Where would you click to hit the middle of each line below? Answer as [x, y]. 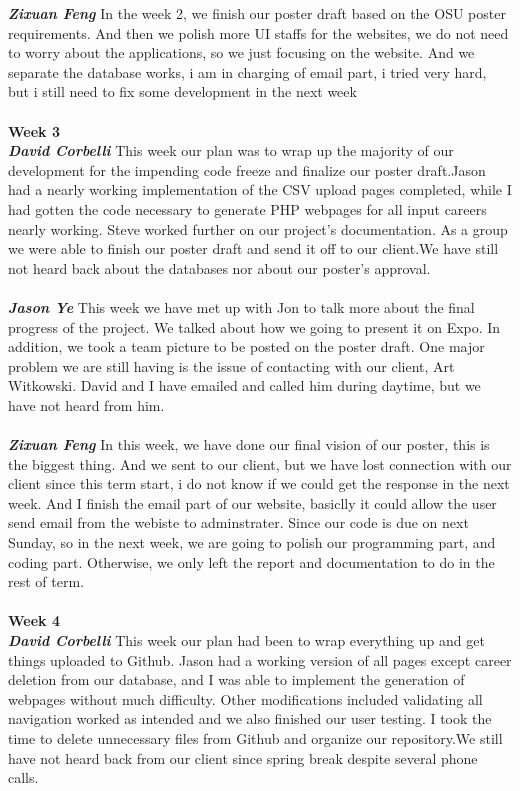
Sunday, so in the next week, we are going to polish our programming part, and [252, 542]
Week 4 [34, 620]
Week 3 [34, 130]
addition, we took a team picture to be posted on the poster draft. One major [246, 346]
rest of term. [46, 581]
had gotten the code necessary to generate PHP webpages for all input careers [247, 208]
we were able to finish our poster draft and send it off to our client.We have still [253, 248]
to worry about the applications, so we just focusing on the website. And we [241, 52]
